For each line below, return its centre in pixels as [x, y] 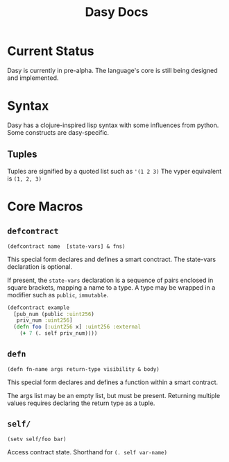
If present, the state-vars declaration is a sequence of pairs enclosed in [110, 280]
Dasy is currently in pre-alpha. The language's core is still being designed [112, 70]
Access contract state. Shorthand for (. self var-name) [87, 452]
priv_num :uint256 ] [44, 320]
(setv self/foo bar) [37, 439]
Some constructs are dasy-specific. [58, 132]
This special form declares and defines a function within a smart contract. [113, 382]
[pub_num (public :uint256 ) [54, 314]
